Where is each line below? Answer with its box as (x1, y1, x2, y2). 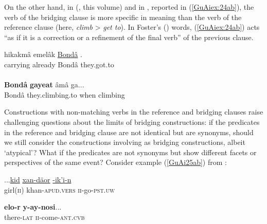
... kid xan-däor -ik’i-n (4, 174, 72, 184)
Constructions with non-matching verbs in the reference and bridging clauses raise (4, 106, 263, 117)
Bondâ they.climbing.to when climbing (4, 89, 125, 100)
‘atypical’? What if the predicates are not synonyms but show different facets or (4, 146, 257, 157)
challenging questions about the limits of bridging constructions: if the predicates (4, 116, 260, 127)
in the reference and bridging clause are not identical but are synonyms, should (4, 126, 254, 137)
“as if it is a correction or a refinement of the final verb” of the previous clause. (4, 31, 254, 42)
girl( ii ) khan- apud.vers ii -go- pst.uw (4, 184, 115, 195)
